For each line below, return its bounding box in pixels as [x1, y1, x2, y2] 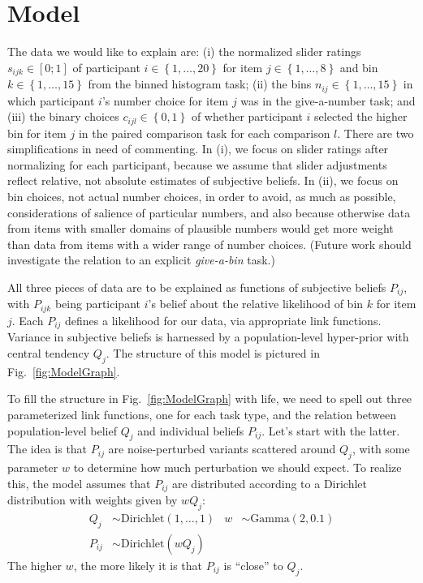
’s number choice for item [101, 92, 229, 109]
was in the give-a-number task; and [240, 92, 416, 109]
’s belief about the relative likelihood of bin [148, 295, 364, 312]
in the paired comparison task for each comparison [78, 124, 330, 141]
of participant [72, 58, 140, 75]
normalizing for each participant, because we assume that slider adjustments [7, 156, 387, 173]
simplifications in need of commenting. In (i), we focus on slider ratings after [7, 140, 389, 157]
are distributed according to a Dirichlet [172, 474, 368, 491]
